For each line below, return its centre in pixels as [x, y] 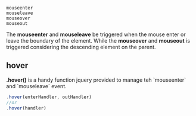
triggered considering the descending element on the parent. [81, 47]
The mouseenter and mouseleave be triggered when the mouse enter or [96, 34]
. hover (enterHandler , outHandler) [49, 97]
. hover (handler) [26, 108]
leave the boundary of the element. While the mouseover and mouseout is [98, 41]
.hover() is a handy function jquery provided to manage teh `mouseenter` [96, 80]
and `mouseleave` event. [36, 86]
